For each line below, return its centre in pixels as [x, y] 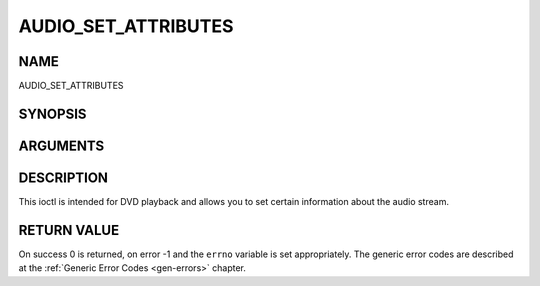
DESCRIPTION [63, 177]
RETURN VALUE [69, 230]
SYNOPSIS [52, 113]
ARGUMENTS [61, 145]
